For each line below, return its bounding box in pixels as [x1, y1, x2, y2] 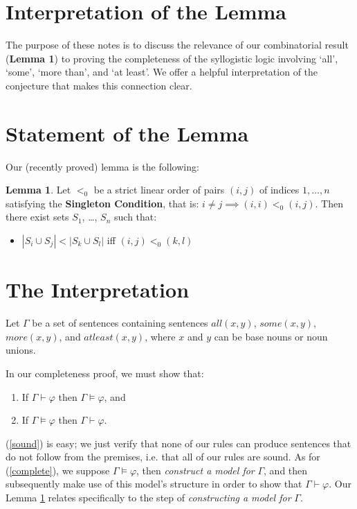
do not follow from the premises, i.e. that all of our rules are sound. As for [6, 449, 320, 464]
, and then [264, 463, 308, 477]
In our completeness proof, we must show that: [6, 365, 204, 380]
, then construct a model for [136, 463, 255, 477]
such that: [114, 209, 157, 224]
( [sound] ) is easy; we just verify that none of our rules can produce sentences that [6, 435, 351, 450]
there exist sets [6, 209, 69, 224]
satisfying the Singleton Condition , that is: [6, 196, 199, 210]
